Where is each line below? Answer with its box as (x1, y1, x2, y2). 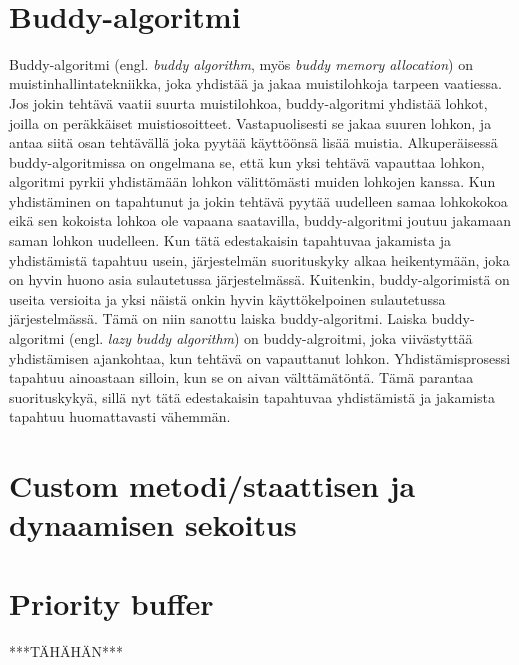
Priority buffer (9, 582, 214, 623)
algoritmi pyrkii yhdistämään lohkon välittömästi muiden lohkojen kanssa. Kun (9, 171, 496, 192)
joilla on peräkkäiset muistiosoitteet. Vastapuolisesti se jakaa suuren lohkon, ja (9, 112, 492, 133)
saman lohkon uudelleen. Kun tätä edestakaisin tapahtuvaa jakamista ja (9, 230, 452, 251)
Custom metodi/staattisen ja (9, 465, 416, 506)
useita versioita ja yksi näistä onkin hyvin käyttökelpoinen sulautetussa (9, 288, 446, 309)
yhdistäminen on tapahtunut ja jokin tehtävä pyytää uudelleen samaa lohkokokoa (9, 190, 508, 211)
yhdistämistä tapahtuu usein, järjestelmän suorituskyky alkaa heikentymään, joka (9, 249, 510, 270)
